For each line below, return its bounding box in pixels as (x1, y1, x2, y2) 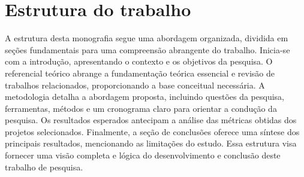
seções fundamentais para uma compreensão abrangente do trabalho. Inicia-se (5, 43, 290, 56)
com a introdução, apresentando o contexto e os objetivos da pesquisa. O (5, 55, 273, 68)
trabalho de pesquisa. (5, 160, 83, 173)
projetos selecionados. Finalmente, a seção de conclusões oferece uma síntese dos (5, 125, 300, 138)
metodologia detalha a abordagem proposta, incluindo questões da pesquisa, (5, 90, 285, 103)
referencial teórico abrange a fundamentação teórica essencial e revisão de (5, 66, 275, 79)
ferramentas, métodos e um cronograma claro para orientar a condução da (5, 102, 277, 114)
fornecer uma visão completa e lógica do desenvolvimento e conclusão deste (5, 149, 281, 161)
